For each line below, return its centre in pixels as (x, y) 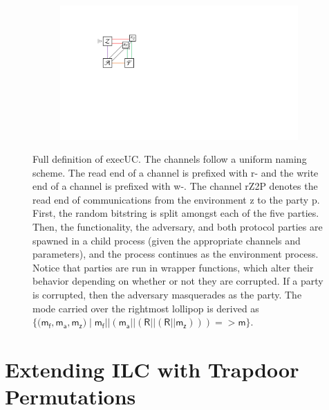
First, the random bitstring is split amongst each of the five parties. (176, 213)
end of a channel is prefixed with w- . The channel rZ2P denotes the (175, 186)
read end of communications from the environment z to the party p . (176, 199)
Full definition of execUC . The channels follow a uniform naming (170, 159)
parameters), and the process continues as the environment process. (176, 254)
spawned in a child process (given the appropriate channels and (167, 240)
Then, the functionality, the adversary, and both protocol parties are (178, 227)
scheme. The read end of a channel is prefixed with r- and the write (176, 172)
